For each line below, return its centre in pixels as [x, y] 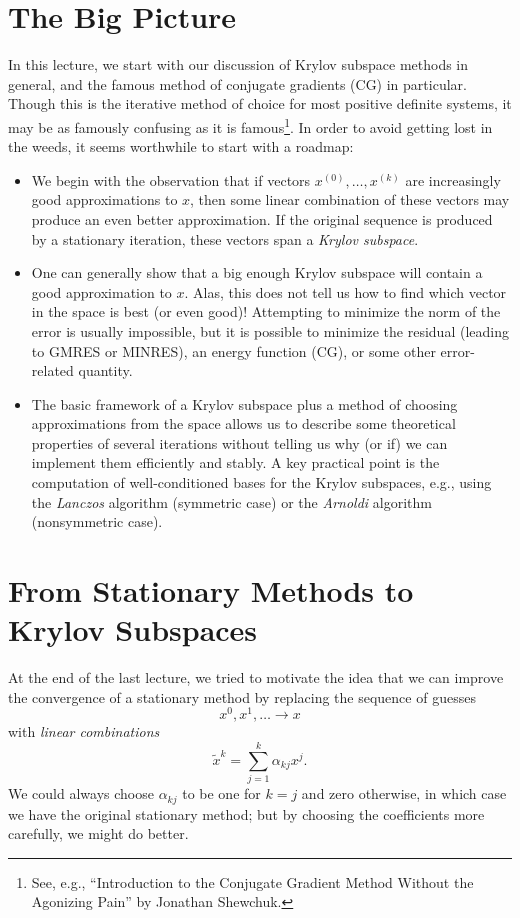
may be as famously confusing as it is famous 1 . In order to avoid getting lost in [250, 125]
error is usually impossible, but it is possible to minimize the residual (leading [270, 330]
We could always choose [81, 793]
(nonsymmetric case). [97, 521]
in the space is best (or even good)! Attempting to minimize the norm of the [266, 311]
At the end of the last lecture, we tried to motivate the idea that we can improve [256, 677]
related [52, 370]
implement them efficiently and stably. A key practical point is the [235, 462]
